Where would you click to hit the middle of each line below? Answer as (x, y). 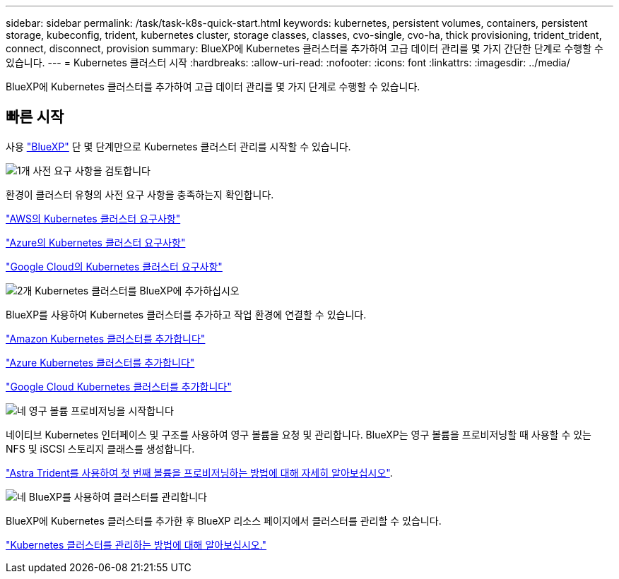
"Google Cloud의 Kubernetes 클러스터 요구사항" (114, 266)
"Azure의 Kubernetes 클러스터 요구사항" (96, 242)
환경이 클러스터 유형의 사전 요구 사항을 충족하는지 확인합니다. (140, 194)
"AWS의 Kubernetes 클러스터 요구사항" (93, 218)
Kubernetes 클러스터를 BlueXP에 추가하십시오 (137, 290)
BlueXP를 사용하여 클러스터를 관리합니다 (118, 496)
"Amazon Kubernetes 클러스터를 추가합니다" (106, 338)
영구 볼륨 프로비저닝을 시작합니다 (101, 410)
